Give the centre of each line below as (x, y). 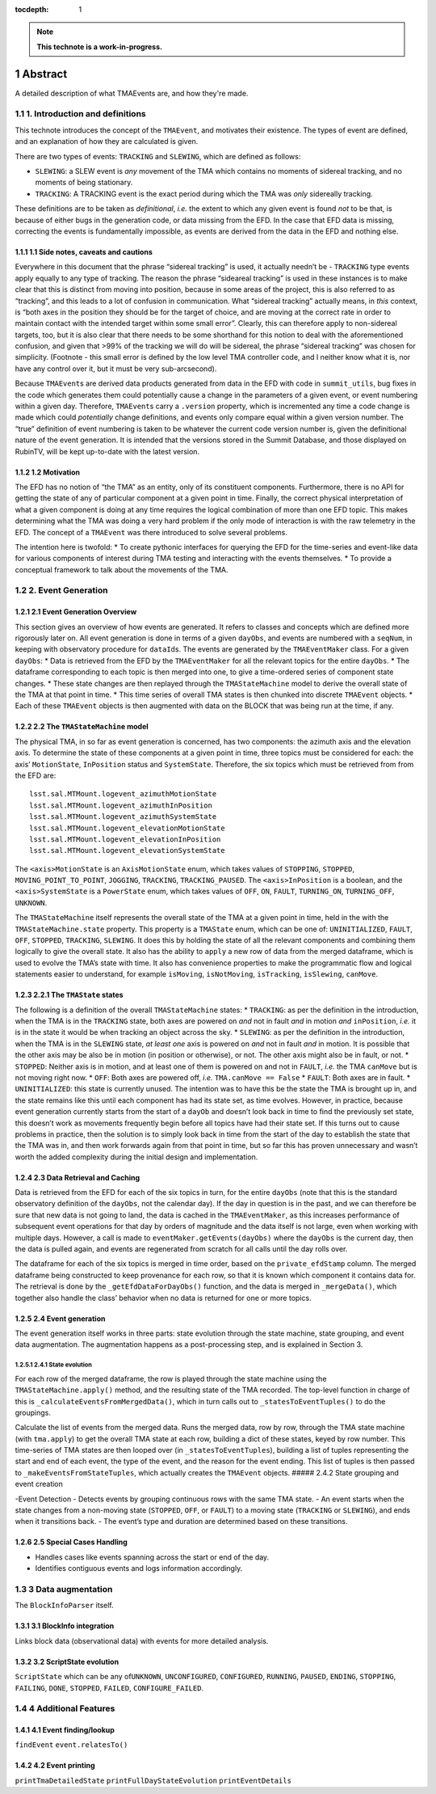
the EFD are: (36, 775)
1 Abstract (41, 74)
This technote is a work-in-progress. (100, 46)
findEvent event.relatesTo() (71, 1745)
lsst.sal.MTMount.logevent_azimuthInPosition (121, 805)
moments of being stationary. (84, 183)
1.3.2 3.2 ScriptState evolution (67, 1661)
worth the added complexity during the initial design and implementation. (136, 1157)
